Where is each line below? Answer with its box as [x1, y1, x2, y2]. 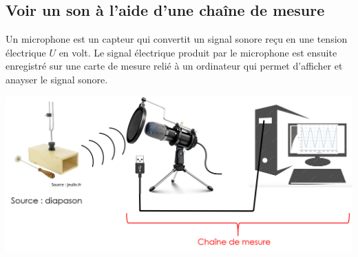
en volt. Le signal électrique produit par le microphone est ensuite [59, 45, 337, 59]
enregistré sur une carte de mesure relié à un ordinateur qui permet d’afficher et [6, 59, 343, 73]
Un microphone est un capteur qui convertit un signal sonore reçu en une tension [6, 32, 348, 46]
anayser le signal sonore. [6, 72, 108, 86]
